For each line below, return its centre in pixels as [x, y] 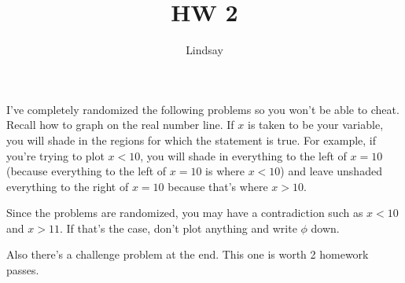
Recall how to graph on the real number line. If [120, 125]
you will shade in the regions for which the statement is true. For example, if [191, 140]
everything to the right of [68, 186]
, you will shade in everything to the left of [243, 155]
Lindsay [204, 50]
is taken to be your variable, [315, 125]
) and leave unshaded [331, 171]
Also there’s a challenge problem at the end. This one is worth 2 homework [188, 254]
